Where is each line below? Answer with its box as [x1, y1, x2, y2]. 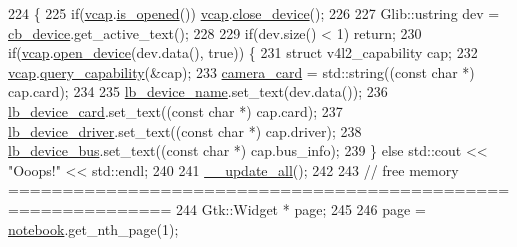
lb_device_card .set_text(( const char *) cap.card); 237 [8, 100, 343, 121]
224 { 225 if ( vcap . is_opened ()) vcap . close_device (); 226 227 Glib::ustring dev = [8, 3, 500, 23]
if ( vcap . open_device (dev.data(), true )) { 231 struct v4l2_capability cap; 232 [8, 42, 478, 63]
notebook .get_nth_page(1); [8, 218, 179, 239]
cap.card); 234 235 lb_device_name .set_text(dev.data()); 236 [8, 81, 388, 102]
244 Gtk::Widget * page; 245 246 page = [176, 198, 426, 219]
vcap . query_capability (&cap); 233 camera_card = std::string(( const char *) [8, 61, 475, 82]
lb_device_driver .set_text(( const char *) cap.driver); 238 [8, 120, 362, 141]
